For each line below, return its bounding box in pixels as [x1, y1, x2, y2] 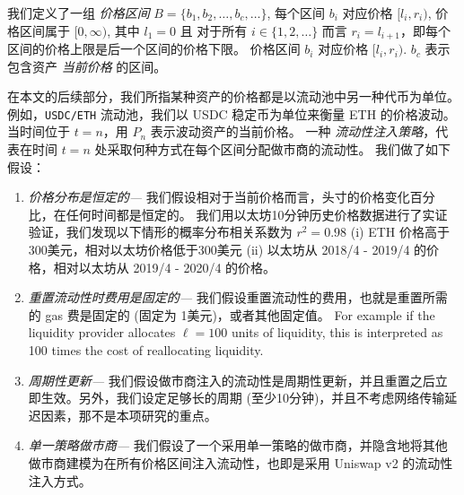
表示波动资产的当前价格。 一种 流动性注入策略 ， [150, 122, 436, 141]
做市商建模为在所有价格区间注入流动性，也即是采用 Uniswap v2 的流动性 [28, 453, 453, 472]
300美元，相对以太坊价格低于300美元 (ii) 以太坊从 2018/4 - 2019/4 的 [28, 240, 427, 259]
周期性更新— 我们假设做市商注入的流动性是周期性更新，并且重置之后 [28, 370, 435, 389]
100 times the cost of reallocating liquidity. [28, 341, 264, 360]
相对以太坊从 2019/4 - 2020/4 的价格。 [53, 257, 276, 276]
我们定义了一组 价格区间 [7, 4, 150, 22]
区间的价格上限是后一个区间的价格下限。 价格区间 [7, 39, 301, 58]
